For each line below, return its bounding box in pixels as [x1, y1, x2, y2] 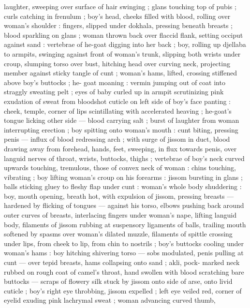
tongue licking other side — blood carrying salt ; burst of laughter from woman [4, 115, 239, 125]
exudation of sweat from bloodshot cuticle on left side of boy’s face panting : [4, 96, 231, 106]
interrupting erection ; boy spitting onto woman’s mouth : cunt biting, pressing [4, 124, 238, 134]
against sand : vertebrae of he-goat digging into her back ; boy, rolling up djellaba [4, 39, 246, 49]
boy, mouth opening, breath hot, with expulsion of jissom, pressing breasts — [4, 191, 234, 201]
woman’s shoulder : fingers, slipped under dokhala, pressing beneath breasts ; [4, 20, 233, 30]
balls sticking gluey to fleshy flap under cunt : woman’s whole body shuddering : [4, 181, 242, 191]
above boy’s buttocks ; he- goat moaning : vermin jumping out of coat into [4, 77, 225, 87]
